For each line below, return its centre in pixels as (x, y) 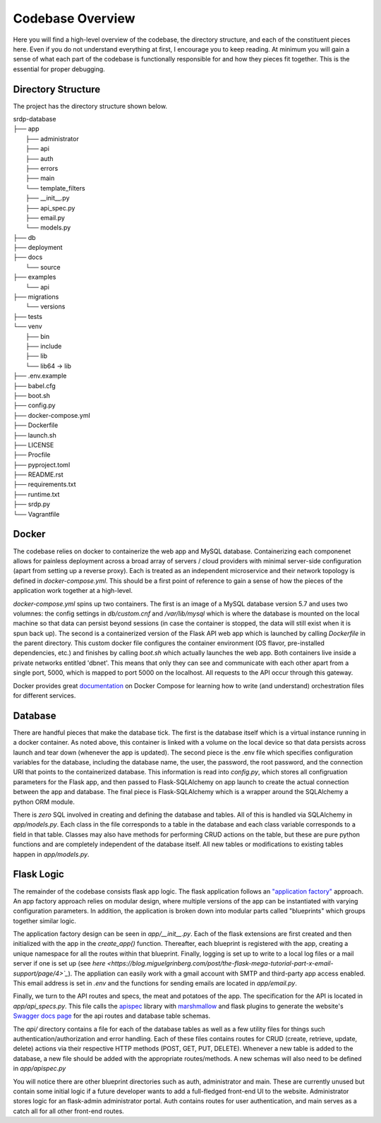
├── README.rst (38, 475)
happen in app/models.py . (51, 854)
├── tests (28, 316)
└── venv (28, 326)
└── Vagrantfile (36, 514)
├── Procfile (32, 455)
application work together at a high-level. (73, 591)
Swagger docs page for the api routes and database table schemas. (112, 1016)
